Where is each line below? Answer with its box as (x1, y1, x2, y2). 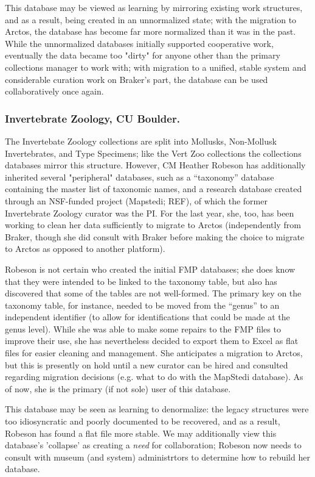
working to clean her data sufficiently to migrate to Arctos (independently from (5, 218, 301, 231)
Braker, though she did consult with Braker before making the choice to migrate (5, 230, 305, 243)
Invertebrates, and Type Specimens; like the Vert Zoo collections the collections (5, 146, 302, 159)
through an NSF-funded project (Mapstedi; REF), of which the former (5, 194, 268, 207)
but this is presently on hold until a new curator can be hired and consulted (5, 358, 288, 371)
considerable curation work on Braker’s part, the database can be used (5, 73, 268, 85)
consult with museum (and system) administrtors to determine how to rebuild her (5, 450, 310, 463)
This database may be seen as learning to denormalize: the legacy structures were (5, 403, 309, 415)
